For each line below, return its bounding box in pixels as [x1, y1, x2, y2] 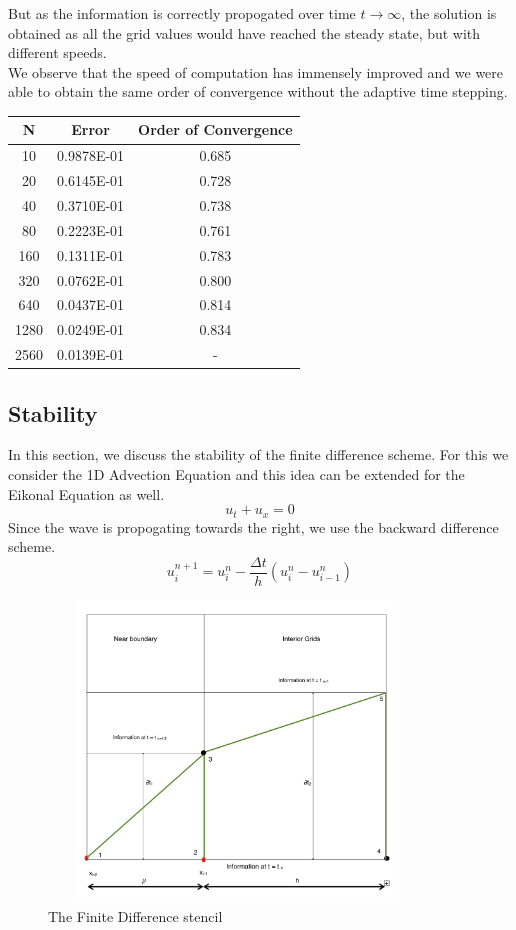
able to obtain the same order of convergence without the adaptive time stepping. [8, 81, 508, 102]
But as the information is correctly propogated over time [8, 3, 356, 23]
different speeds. [8, 42, 107, 63]
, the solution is [401, 3, 497, 23]
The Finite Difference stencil [48, 905, 223, 926]
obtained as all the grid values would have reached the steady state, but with [8, 22, 481, 43]
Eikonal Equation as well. [8, 483, 165, 504]
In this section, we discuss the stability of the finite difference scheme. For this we [8, 444, 509, 465]
